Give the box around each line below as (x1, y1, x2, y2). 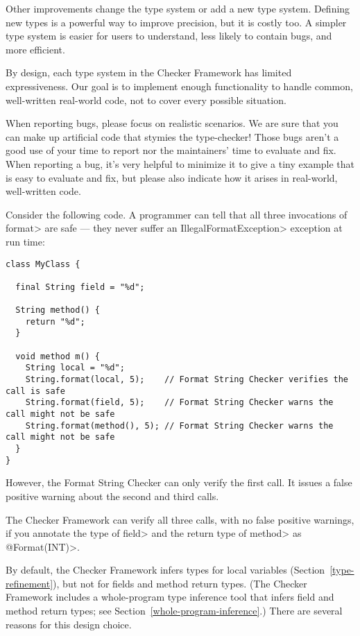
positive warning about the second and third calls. (6, 488, 219, 503)
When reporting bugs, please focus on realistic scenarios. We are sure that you (6, 116, 338, 130)
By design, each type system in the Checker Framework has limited (6, 65, 292, 80)
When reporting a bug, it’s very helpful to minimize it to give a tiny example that (6, 156, 355, 171)
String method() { (15, 305, 101, 316)
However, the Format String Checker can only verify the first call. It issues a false (6, 475, 352, 490)
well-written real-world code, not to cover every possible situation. (6, 92, 286, 107)
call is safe (6, 386, 65, 396)
